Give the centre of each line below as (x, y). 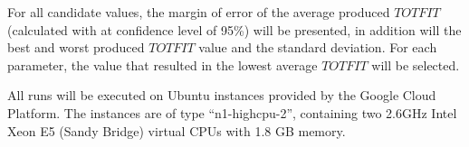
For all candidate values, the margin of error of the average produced (199, 12)
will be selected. (416, 64)
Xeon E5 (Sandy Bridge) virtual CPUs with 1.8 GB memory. (177, 130)
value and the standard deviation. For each (318, 47)
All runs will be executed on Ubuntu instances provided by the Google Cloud (222, 95)
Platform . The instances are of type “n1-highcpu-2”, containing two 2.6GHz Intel (232, 112)
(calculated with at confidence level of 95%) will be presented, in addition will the (234, 29)
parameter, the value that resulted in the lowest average (163, 64)
